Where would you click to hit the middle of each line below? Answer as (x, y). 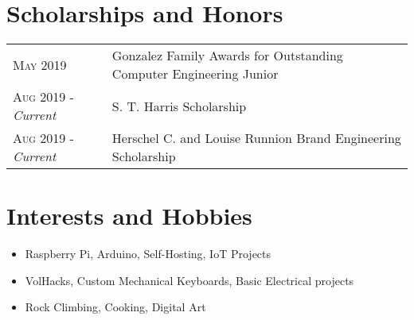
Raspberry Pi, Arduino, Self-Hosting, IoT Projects (148, 254)
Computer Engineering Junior (195, 74)
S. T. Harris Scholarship (179, 106)
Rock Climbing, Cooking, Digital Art (115, 307)
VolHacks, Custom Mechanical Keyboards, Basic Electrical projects (189, 280)
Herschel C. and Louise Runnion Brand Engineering (256, 138)
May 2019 (40, 64)
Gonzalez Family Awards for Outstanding (227, 56)
